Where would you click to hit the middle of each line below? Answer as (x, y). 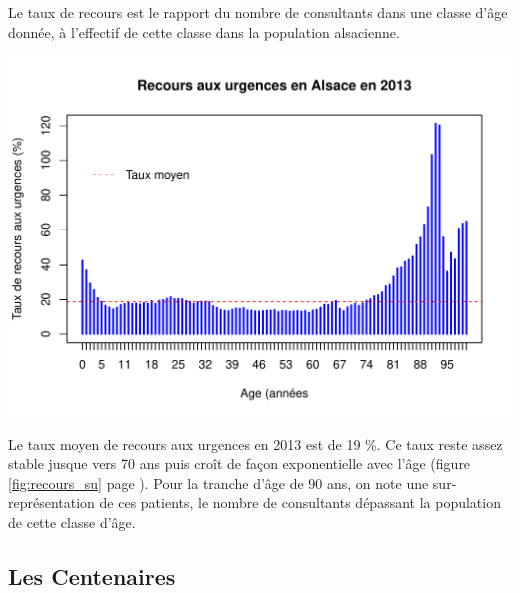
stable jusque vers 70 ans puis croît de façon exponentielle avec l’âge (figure (239, 463)
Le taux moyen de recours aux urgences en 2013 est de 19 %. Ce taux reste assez (255, 443)
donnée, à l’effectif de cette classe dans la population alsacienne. (204, 31)
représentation (51, 502)
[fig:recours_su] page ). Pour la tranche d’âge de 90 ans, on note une (218, 482)
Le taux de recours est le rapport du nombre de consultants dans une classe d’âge (258, 12)
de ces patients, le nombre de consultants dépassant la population (300, 502)
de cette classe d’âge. (72, 521)
